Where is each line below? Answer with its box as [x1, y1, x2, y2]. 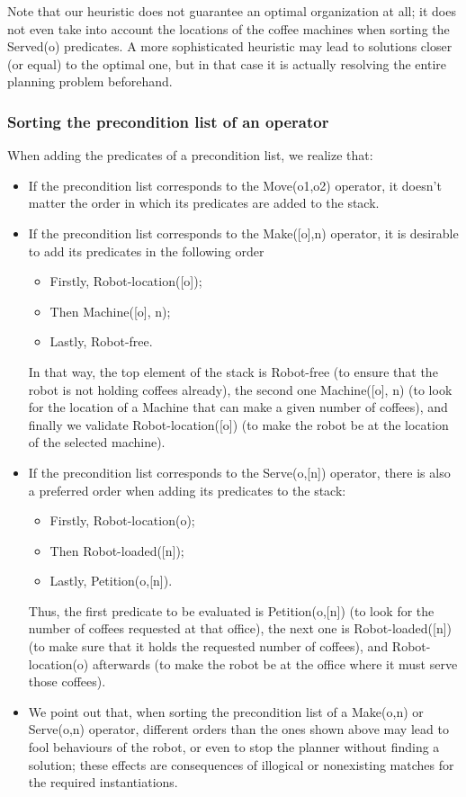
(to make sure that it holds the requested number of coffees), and [28, 637, 389, 656]
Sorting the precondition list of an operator [7, 110, 329, 132]
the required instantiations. [28, 773, 178, 792]
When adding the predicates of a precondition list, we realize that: [7, 146, 373, 165]
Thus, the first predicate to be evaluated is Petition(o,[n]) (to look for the [28, 601, 435, 620]
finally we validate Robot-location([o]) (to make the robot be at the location [28, 415, 449, 434]
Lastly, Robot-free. [49, 332, 153, 351]
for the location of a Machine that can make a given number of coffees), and [28, 398, 448, 416]
